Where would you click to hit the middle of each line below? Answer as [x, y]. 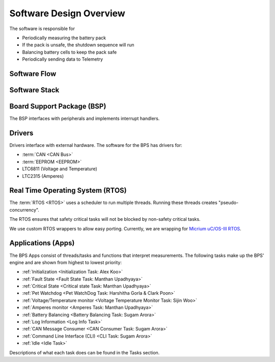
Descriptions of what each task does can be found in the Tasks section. [85, 352]
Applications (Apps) [42, 243]
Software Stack [34, 90]
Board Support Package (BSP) [58, 106]
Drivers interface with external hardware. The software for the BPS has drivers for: [96, 145]
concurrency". [24, 210]
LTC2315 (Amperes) [43, 176]
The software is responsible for [42, 29]
